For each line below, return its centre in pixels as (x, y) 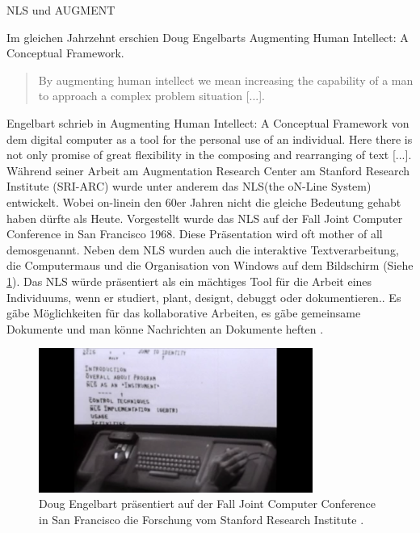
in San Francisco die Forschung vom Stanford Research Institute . (202, 519)
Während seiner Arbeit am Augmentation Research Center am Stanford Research (208, 170)
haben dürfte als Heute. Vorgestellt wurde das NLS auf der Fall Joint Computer (205, 218)
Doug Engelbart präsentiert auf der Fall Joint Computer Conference (207, 504)
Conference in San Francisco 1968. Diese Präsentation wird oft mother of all (195, 234)
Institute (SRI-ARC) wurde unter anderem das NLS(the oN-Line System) (189, 186)
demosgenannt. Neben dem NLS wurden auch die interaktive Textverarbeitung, (203, 249)
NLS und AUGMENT (61, 10)
